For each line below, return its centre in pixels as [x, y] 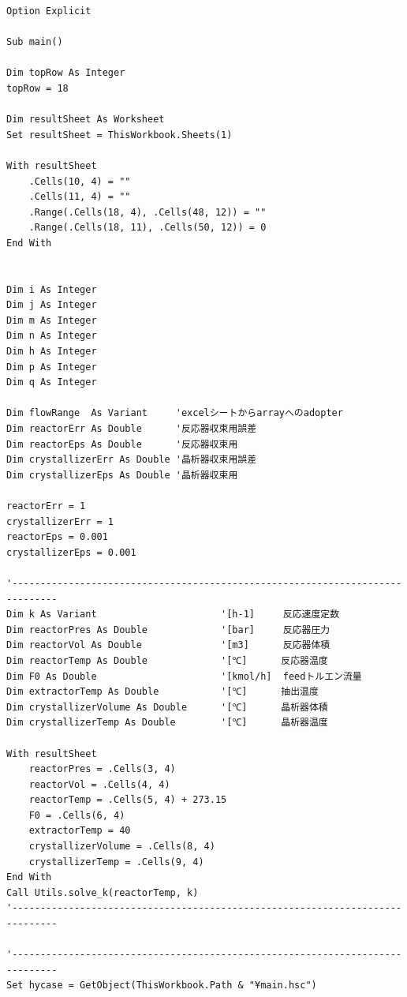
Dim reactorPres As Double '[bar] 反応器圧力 [168, 630]
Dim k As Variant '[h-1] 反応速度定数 [173, 615]
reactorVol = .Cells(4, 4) [99, 784]
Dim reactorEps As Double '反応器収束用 [122, 444]
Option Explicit [49, 11]
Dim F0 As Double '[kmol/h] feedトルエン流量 [184, 676]
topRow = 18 [37, 88]
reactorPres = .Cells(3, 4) [102, 769]
